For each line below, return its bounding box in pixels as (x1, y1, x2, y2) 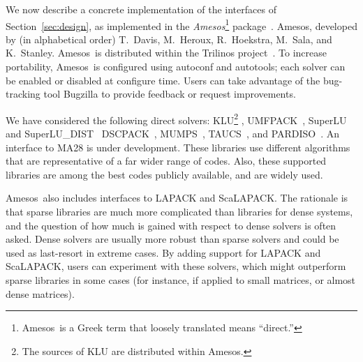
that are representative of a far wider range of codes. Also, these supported (6, 153, 327, 168)
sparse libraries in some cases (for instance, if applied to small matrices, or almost (6, 273, 356, 287)
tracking (6, 86, 40, 101)
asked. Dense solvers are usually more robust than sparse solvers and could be (6, 232, 339, 246)
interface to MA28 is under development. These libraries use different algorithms (6, 139, 350, 154)
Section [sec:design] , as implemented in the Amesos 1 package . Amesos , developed (6, 16, 357, 33)
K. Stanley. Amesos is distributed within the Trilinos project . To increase (6, 45, 327, 60)
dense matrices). (6, 286, 75, 301)
